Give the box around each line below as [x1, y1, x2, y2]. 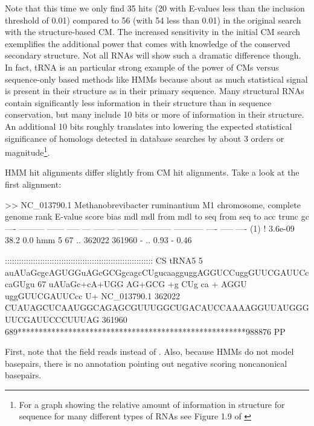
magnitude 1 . [5, 144, 50, 158]
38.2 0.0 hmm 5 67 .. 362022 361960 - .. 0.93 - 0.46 [5, 234, 192, 246]
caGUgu [5, 278, 35, 290]
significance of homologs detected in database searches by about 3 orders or [5, 132, 284, 144]
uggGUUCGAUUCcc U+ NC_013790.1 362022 [5, 289, 180, 302]
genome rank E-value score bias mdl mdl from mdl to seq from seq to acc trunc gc [5, 210, 309, 223]
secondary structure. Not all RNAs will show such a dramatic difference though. [5, 49, 301, 62]
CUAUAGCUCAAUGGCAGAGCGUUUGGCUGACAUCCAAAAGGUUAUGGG [5, 301, 309, 314]
